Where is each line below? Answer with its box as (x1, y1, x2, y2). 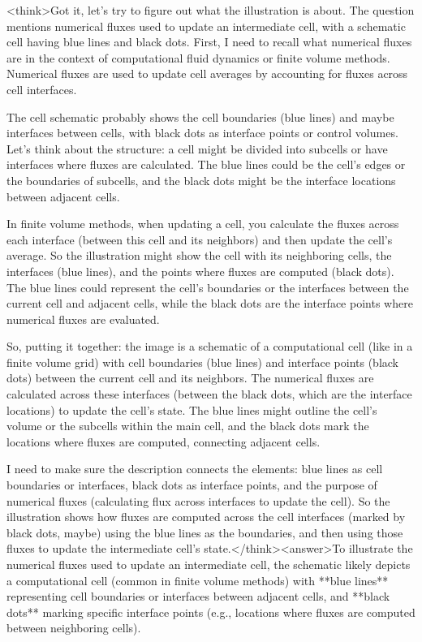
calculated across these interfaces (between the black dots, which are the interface (6, 386, 412, 403)
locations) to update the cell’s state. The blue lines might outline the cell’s (6, 401, 377, 418)
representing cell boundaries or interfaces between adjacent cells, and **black (6, 588, 390, 605)
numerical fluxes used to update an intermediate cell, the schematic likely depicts (6, 556, 411, 572)
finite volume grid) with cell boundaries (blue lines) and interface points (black (6, 353, 398, 370)
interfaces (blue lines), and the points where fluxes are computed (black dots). (6, 262, 394, 279)
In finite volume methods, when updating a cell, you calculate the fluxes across (6, 215, 399, 232)
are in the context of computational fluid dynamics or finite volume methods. (6, 49, 390, 66)
